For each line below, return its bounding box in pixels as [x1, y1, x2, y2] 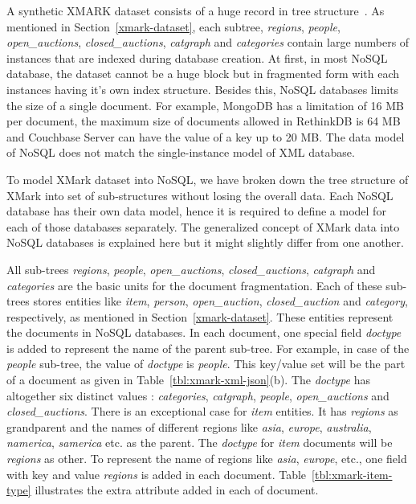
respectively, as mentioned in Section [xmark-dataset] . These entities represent [6, 308, 394, 325]
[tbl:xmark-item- [312, 465, 393, 482]
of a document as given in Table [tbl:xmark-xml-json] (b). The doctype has [6, 371, 371, 388]
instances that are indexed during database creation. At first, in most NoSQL [6, 49, 388, 66]
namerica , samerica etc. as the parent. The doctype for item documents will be [6, 434, 393, 451]
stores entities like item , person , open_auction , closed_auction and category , [33, 293, 408, 309]
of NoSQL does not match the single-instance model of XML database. [6, 144, 355, 161]
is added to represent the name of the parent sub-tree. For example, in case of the [6, 339, 410, 356]
